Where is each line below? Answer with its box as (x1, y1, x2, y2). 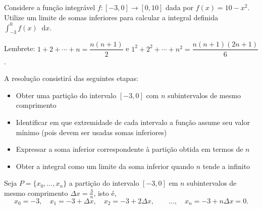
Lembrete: (4, 43, 35, 54)
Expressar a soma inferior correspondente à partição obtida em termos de (16, 144, 243, 154)
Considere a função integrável (4, 2, 95, 12)
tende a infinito (202, 160, 250, 171)
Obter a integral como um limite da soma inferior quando (16, 160, 194, 171)
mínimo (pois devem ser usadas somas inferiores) (16, 127, 167, 137)
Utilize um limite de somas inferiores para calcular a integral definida (4, 12, 218, 22)
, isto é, (93, 187, 117, 198)
